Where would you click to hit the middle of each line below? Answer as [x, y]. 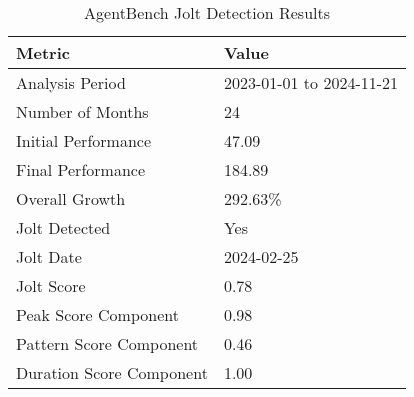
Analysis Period [71, 82]
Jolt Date [49, 256]
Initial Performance [83, 140]
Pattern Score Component [107, 343]
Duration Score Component [112, 372]
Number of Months [82, 111]
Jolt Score [51, 285]
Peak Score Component [97, 314]
